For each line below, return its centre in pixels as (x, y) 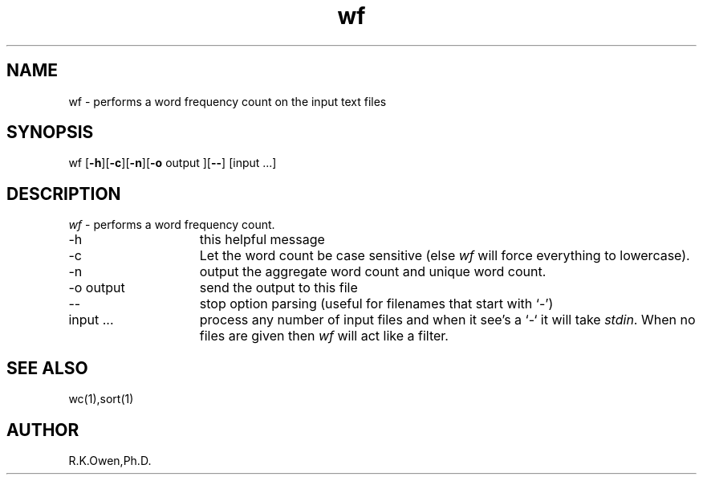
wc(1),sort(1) (101, 399)
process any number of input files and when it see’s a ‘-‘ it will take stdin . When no (447, 320)
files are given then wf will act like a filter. (324, 336)
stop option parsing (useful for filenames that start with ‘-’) (376, 304)
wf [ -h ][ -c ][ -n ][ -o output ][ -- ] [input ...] (173, 163)
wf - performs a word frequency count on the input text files (228, 101)
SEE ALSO (47, 368)
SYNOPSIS (50, 132)
